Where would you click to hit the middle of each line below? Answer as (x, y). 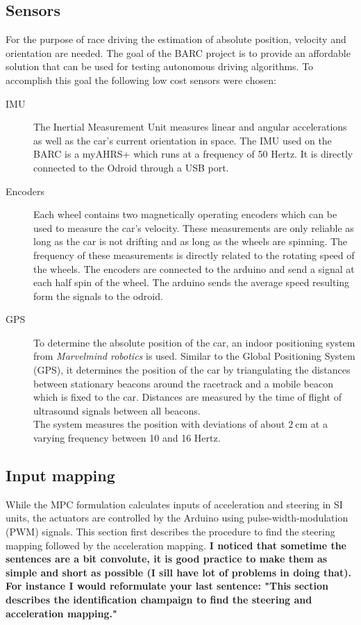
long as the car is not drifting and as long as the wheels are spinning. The (191, 241)
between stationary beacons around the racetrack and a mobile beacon (183, 383)
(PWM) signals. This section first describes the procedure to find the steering (170, 532)
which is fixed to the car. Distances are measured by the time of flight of (187, 397)
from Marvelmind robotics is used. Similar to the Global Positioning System (194, 356)
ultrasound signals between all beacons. (117, 410)
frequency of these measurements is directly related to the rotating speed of (194, 255)
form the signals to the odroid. (98, 295)
